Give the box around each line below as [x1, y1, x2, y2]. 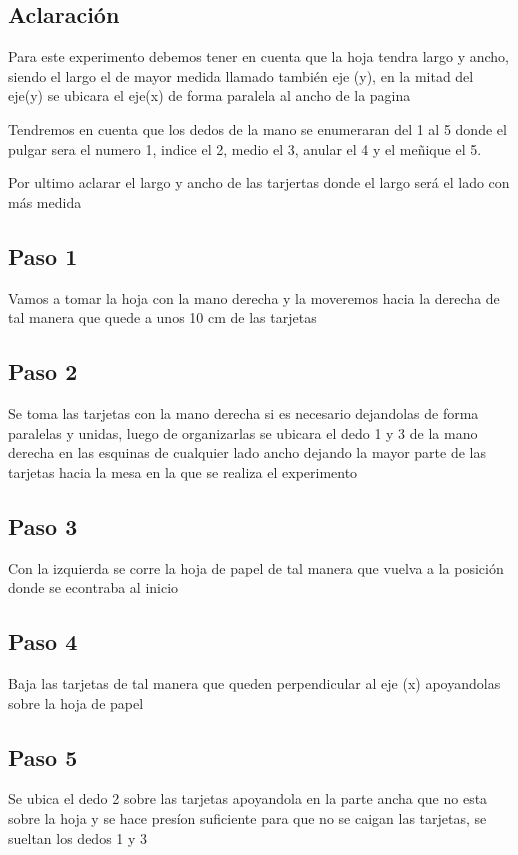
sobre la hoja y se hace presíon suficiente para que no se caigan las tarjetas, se [8, 807, 487, 828]
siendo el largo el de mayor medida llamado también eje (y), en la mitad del [8, 65, 474, 86]
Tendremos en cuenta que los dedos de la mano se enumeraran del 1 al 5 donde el [8, 118, 507, 139]
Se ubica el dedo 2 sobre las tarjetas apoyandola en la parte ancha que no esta [8, 788, 488, 809]
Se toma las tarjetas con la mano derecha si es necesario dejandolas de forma [8, 402, 479, 423]
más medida [8, 191, 82, 212]
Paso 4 [8, 626, 78, 657]
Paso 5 [8, 741, 78, 772]
